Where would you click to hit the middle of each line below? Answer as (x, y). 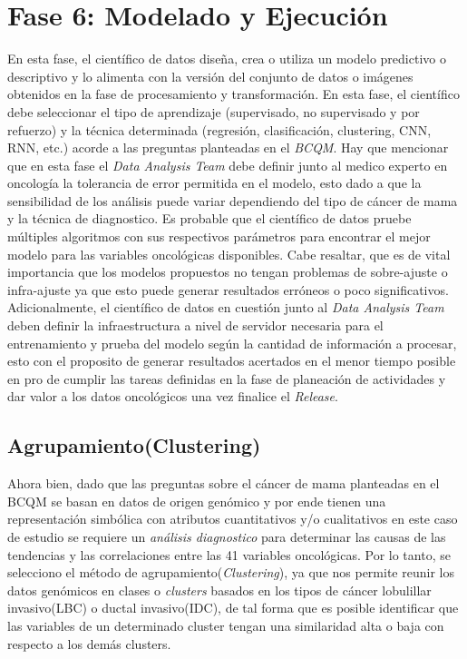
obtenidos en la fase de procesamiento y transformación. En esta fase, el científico (233, 94)
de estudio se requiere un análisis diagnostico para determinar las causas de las (227, 536)
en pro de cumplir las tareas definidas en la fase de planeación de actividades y (227, 378)
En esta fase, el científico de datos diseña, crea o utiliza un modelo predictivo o (227, 59)
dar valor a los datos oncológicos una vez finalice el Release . (173, 396)
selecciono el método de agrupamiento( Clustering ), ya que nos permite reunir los (231, 572)
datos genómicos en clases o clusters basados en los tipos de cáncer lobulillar (219, 590)
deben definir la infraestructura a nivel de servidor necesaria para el (195, 325)
